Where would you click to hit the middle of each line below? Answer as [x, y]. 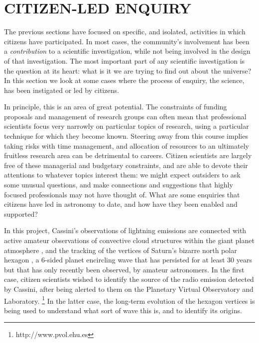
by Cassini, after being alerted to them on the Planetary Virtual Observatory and [129, 289]
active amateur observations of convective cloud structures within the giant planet [129, 240]
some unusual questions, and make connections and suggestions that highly [119, 185]
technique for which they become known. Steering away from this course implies [126, 136]
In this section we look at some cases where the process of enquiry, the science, [124, 80]
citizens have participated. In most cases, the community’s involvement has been [127, 41]
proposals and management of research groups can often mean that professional [125, 116]
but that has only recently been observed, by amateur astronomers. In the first [124, 269]
